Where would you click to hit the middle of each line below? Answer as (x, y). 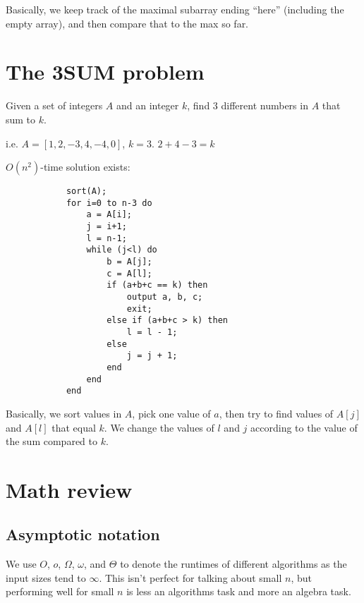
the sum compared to (51, 441)
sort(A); (86, 191)
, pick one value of (171, 413)
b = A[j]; (129, 262)
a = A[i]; (109, 215)
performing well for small (60, 591)
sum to (21, 119)
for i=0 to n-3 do (109, 203)
